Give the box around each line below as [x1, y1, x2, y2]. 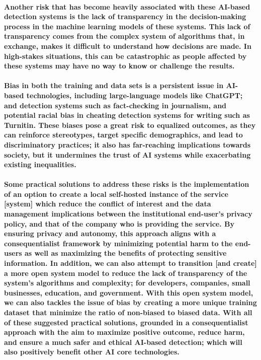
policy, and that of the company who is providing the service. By [4, 218, 234, 229]
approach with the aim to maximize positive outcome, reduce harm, [4, 327, 245, 337]
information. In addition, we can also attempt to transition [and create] [4, 258, 257, 268]
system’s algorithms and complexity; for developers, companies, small [4, 277, 250, 288]
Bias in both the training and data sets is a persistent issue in [4, 80, 224, 91]
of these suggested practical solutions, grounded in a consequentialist [4, 317, 248, 327]
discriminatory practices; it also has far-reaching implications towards [4, 139, 251, 150]
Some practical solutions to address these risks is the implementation [4, 179, 249, 189]
